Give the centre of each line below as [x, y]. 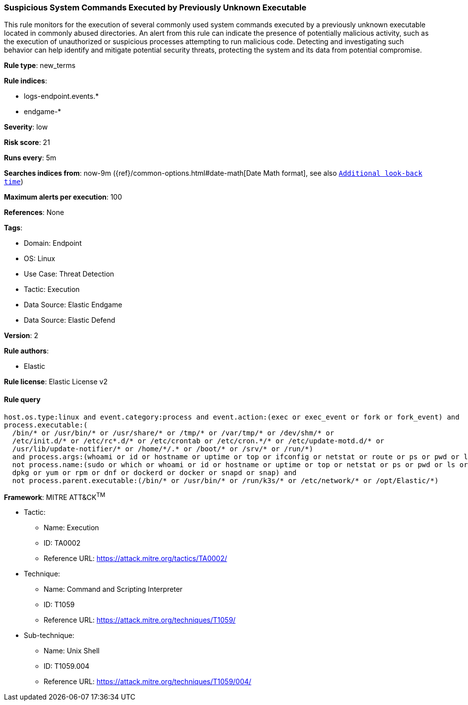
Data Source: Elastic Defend [70, 320]
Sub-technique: [49, 635]
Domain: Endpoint [53, 243]
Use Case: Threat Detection [69, 274]
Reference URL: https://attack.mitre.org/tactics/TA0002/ [136, 559]
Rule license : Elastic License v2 [56, 382]
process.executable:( [46, 425]
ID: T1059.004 [67, 666]
